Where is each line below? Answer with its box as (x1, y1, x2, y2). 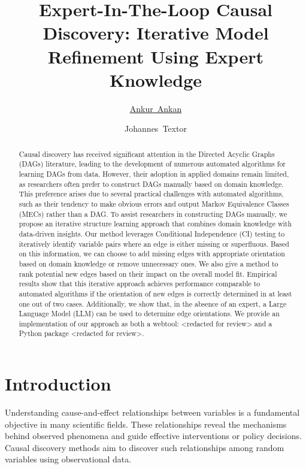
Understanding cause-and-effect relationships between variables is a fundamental (5, 406, 300, 419)
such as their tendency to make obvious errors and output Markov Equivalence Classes (19, 198, 289, 208)
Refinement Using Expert (48, 44, 263, 68)
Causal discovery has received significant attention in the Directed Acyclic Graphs (19, 149, 275, 159)
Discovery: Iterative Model (43, 20, 269, 45)
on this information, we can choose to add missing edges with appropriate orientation (19, 249, 285, 259)
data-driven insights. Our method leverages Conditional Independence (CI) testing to (19, 228, 285, 238)
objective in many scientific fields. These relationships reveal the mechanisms (5, 417, 287, 430)
